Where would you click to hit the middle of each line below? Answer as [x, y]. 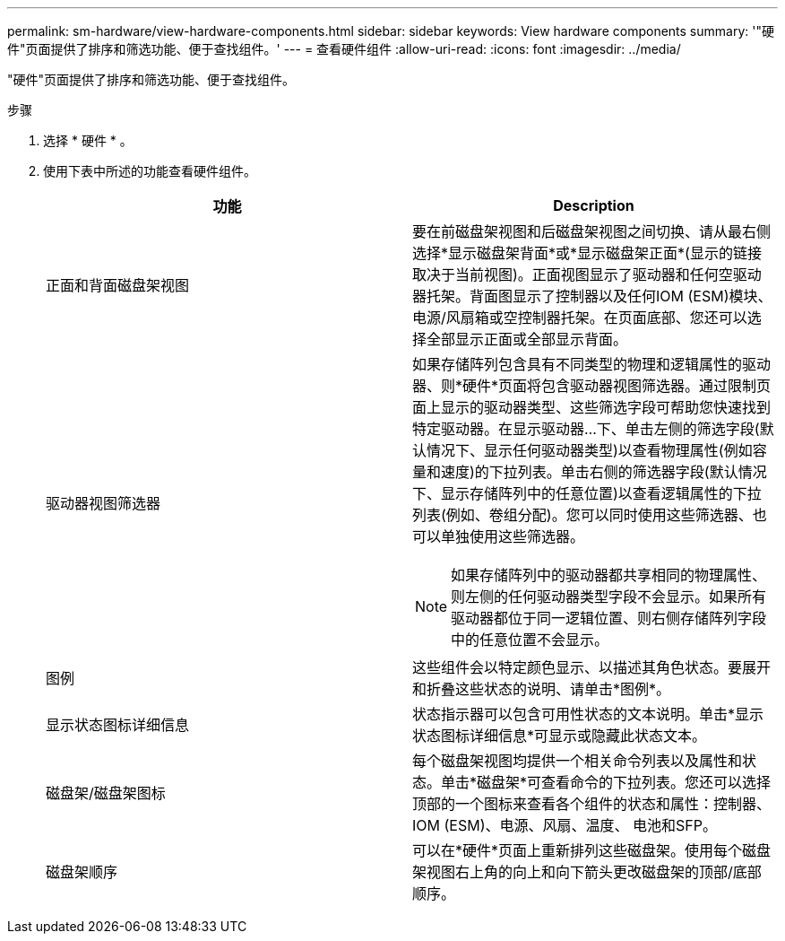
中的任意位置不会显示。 [530, 640]
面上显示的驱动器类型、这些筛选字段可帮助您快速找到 [592, 407]
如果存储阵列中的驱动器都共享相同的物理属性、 [609, 575]
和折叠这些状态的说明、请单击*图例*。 [542, 689]
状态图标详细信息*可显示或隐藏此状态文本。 [560, 736]
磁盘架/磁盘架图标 [106, 793]
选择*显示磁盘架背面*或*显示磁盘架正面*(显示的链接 [587, 253]
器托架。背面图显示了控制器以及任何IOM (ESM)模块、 [592, 296]
